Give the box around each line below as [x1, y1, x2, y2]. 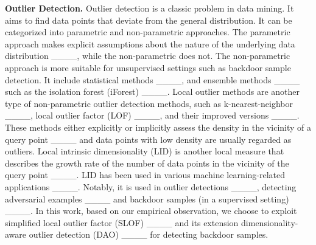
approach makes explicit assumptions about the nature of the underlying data [5, 37, 295, 50]
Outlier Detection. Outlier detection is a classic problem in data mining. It [5, 2, 294, 14]
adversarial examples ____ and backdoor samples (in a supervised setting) [5, 192, 289, 205]
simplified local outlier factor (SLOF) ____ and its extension [5, 216, 239, 229]
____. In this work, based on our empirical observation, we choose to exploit [5, 204, 297, 217]
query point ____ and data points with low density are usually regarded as [5, 133, 292, 145]
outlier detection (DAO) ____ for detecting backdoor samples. [29, 228, 269, 241]
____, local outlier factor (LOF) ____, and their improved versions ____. [5, 109, 300, 122]
